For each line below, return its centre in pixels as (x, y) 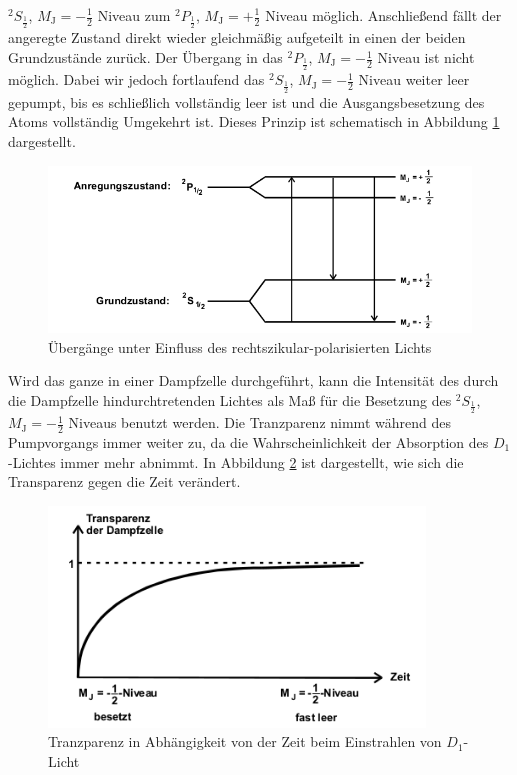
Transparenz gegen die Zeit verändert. (124, 481)
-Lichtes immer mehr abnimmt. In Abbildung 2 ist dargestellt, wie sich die (236, 461)
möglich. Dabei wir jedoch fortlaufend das (136, 79)
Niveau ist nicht (426, 57)
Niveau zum (134, 15)
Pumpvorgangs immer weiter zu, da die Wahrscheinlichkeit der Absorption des (248, 441)
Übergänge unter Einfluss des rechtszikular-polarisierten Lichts (240, 346)
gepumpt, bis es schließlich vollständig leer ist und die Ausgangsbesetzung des (246, 101)
